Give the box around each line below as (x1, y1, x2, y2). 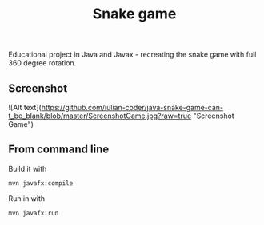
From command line (8, 143, 110, 156)
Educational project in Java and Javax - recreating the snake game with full (8, 49, 257, 60)
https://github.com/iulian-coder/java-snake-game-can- (41, 103, 224, 112)
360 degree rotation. (8, 58, 77, 68)
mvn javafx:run (8, 209, 59, 217)
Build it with (8, 164, 47, 173)
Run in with (8, 193, 46, 203)
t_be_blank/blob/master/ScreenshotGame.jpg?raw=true (8, 111, 192, 120)
